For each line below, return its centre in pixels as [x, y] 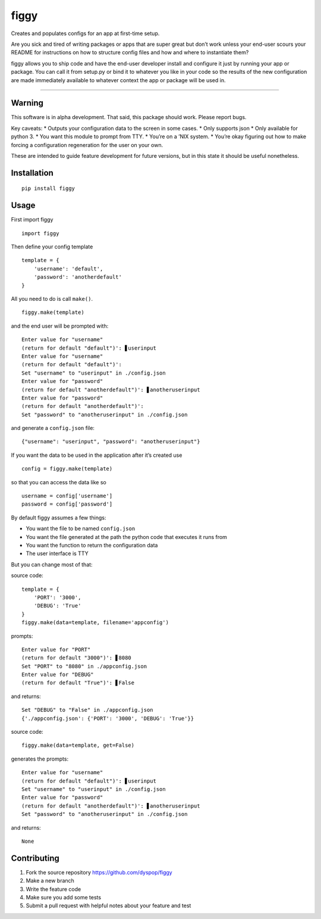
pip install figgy [48, 189]
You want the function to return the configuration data [92, 545]
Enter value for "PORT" [56, 649]
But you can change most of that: [52, 564]
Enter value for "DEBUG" [58, 675]
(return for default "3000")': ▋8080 [77, 658]
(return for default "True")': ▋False [78, 683]
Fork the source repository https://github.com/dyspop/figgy [99, 872]
